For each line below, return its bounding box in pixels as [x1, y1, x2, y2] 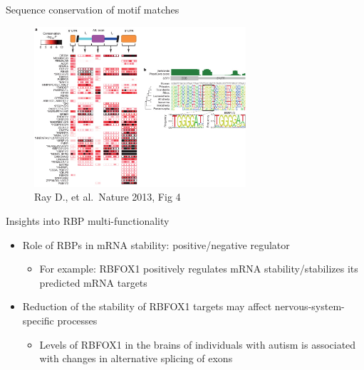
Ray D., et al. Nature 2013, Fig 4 [34, 189, 181, 204]
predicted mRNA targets [39, 275, 147, 290]
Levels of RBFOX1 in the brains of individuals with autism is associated [39, 337, 356, 351]
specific [22, 313, 54, 328]
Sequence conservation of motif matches [6, 2, 180, 16]
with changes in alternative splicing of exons [39, 351, 233, 366]
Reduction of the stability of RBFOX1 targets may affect [22, 299, 272, 314]
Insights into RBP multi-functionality [6, 213, 170, 228]
